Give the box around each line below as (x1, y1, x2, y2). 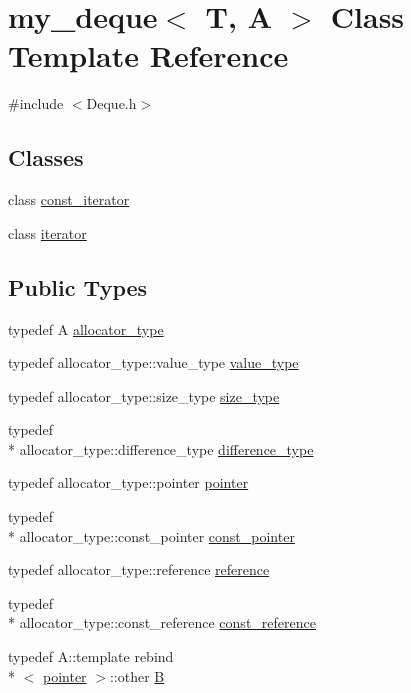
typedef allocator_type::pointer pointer (8, 472, 249, 493)
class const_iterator (8, 189, 130, 210)
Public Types (8, 271, 148, 302)
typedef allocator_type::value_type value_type (8, 352, 299, 373)
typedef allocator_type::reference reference (8, 559, 270, 580)
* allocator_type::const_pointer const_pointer (8, 525, 295, 546)
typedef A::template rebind (8, 646, 174, 667)
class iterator (8, 222, 87, 243)
